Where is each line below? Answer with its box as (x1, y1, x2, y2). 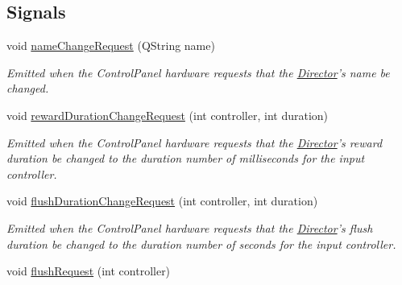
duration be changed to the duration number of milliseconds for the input (6, 150, 365, 167)
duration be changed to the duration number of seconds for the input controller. (6, 235, 396, 252)
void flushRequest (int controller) (6, 262, 171, 279)
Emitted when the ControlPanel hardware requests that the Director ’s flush (6, 219, 373, 236)
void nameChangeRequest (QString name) (6, 37, 215, 54)
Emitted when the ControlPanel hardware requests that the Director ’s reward (6, 134, 383, 151)
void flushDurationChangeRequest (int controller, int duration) (6, 192, 318, 209)
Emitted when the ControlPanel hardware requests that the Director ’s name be (6, 64, 390, 81)
